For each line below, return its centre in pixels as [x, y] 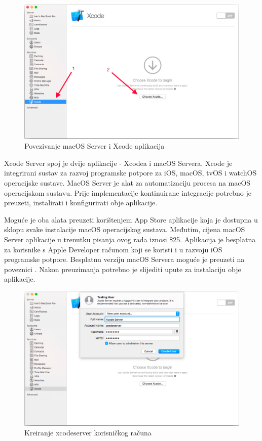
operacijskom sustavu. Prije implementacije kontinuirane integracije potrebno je [128, 192]
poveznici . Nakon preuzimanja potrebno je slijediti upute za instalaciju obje [123, 269]
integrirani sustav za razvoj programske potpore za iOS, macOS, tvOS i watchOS [130, 173]
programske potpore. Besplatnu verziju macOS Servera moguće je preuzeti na [124, 259]
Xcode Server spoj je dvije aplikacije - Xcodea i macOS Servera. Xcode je [118, 163]
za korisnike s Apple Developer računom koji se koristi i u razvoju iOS [113, 249]
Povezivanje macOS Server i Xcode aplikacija [95, 146]
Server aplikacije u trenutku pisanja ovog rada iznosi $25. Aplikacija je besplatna [130, 239]
